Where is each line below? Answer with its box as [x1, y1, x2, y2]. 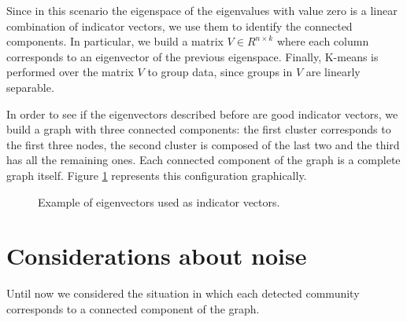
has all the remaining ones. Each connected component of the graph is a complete [6, 152, 401, 168]
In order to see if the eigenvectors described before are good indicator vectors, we [6, 105, 398, 122]
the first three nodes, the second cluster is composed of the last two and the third [6, 136, 400, 152]
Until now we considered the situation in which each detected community [6, 285, 360, 302]
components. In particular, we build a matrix [6, 33, 224, 49]
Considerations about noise [6, 240, 307, 272]
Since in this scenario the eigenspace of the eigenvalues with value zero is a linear [6, 2, 398, 18]
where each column [276, 33, 369, 49]
